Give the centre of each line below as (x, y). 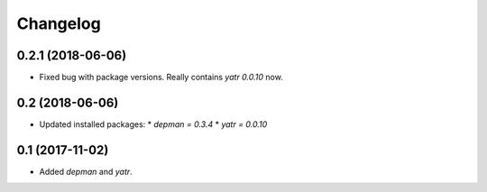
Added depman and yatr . (86, 171)
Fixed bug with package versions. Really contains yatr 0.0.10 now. (161, 78)
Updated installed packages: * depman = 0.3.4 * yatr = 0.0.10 (153, 124)
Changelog (59, 23)
